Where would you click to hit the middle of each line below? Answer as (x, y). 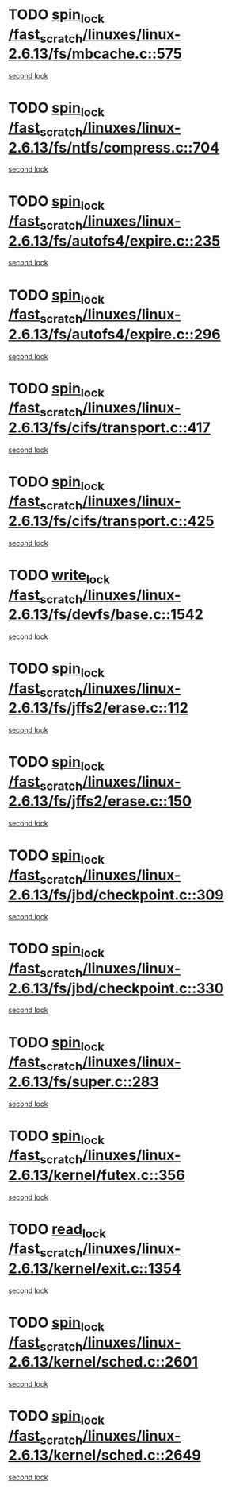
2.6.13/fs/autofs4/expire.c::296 (115, 334)
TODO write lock (59, 576)
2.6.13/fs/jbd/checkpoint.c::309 (116, 895)
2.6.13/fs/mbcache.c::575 (95, 54)
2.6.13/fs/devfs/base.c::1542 (106, 615)
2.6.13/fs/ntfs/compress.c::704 (114, 147)
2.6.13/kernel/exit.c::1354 (95, 1268)
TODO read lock (57, 1230)
